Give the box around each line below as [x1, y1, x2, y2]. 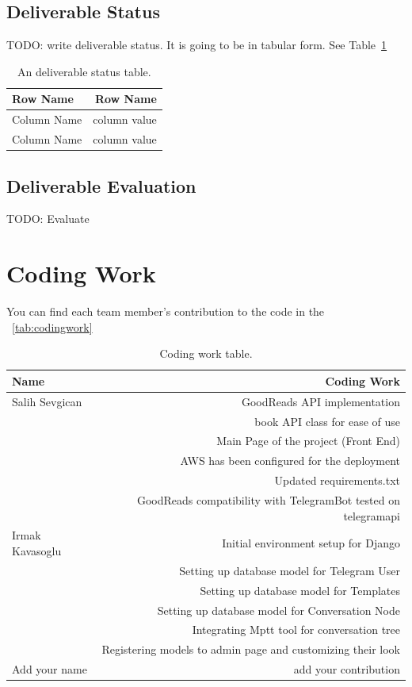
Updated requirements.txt [274, 472, 400, 489]
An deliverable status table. [17, 63, 151, 79]
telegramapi [343, 507, 400, 524]
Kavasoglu [12, 542, 62, 558]
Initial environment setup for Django [222, 535, 400, 551]
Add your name [12, 661, 87, 677]
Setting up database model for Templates [200, 581, 400, 598]
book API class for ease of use [254, 413, 400, 429]
